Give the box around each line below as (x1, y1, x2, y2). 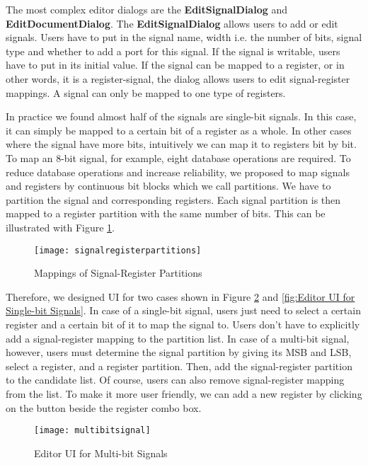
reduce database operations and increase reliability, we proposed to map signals (6, 164, 350, 179)
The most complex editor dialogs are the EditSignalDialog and (6, 2, 287, 16)
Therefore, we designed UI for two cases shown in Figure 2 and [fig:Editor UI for (6, 289, 355, 304)
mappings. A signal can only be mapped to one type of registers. (6, 85, 286, 100)
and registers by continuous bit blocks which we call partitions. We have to (6, 178, 331, 193)
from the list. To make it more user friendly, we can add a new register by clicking (6, 386, 362, 401)
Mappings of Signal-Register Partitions (34, 265, 202, 280)
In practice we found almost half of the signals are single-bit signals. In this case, (6, 109, 357, 124)
